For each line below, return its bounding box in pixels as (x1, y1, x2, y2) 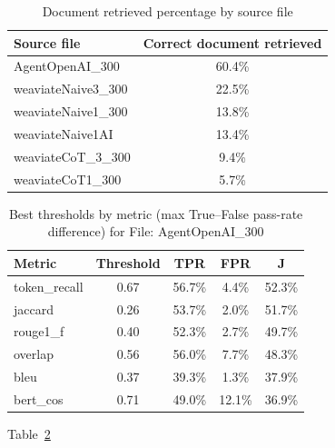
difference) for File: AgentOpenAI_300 (47, 222, 264, 241)
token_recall (14, 276, 84, 295)
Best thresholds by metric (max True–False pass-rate (8, 204, 303, 223)
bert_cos (14, 390, 64, 408)
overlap (14, 344, 54, 363)
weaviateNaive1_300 (14, 102, 128, 121)
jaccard (14, 299, 54, 318)
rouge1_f (14, 322, 64, 341)
